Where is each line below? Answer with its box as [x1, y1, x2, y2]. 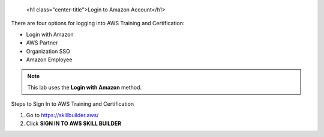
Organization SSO [26, 47, 70, 55]
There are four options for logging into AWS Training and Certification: [11, 20, 185, 27]
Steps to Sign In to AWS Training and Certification [11, 100, 134, 108]
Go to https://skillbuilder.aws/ [26, 111, 99, 118]
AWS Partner [26, 39, 58, 46]
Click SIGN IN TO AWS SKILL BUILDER [26, 120, 122, 127]
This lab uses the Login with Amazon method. [27, 84, 142, 91]
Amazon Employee [26, 56, 73, 63]
